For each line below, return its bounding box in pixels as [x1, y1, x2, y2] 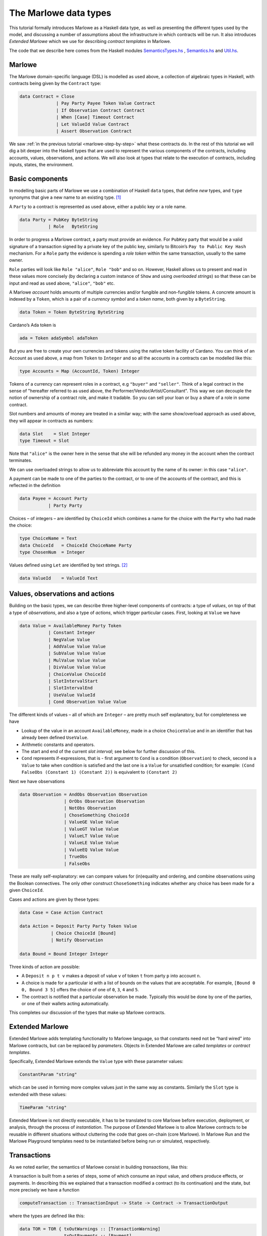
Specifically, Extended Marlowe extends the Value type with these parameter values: [9, 1059, 184, 1064]
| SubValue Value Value [48, 651, 106, 656]
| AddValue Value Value [48, 643, 106, 649]
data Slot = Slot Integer [19, 431, 90, 437]
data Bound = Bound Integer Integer [19, 951, 109, 957]
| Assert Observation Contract [56, 128, 132, 133]
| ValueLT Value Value [63, 833, 119, 839]
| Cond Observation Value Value [48, 699, 127, 705]
